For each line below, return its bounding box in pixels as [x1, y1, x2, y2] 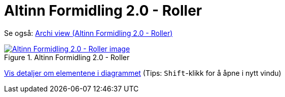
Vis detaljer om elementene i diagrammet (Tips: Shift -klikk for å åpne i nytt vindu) [4, 68, 281, 77]
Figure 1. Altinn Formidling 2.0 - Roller [4, 53, 130, 62]
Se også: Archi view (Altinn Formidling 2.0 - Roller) [4, 28, 173, 37]
